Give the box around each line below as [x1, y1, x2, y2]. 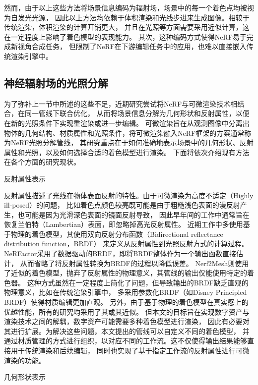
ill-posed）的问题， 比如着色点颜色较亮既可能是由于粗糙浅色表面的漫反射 [4, 200, 240, 210]
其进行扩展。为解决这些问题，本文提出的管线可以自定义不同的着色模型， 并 [4, 326, 250, 336]
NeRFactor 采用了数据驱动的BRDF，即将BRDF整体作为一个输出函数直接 [4, 248, 237, 259]
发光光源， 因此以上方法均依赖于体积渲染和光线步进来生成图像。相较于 [17, 12, 250, 22]
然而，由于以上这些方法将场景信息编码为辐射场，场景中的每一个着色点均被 [4, 2, 247, 12]
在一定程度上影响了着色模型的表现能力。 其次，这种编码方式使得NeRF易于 [4, 31, 247, 42]
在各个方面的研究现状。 [4, 157, 80, 167]
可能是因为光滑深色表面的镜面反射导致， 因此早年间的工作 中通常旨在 [24, 209, 250, 220]
